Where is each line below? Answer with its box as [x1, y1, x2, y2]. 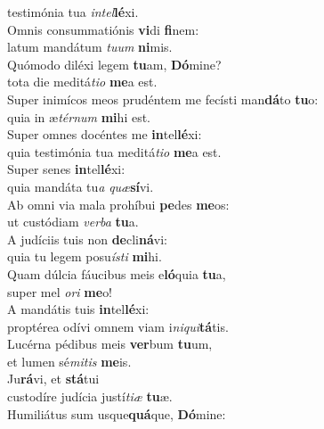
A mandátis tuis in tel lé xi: [7, 300, 150, 318]
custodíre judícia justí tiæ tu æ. [7, 387, 173, 406]
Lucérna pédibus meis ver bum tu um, [7, 334, 213, 353]
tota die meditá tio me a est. [7, 72, 158, 91]
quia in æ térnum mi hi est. [7, 107, 151, 126]
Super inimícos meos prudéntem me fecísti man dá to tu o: [7, 89, 319, 108]
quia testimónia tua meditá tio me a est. [7, 142, 222, 161]
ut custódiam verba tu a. [7, 212, 139, 231]
